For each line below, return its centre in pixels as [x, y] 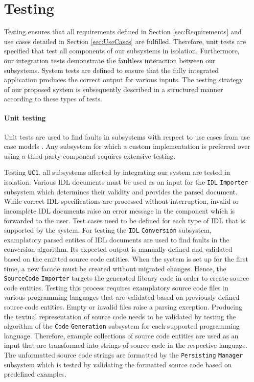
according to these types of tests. [53, 99]
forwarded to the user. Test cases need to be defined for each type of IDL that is [125, 220]
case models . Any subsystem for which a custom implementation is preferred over [127, 146]
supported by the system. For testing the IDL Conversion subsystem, [108, 230]
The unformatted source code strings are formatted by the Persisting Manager [124, 355]
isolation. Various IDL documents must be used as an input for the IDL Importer [126, 182]
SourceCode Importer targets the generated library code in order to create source [127, 278]
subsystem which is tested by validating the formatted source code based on [118, 364]
